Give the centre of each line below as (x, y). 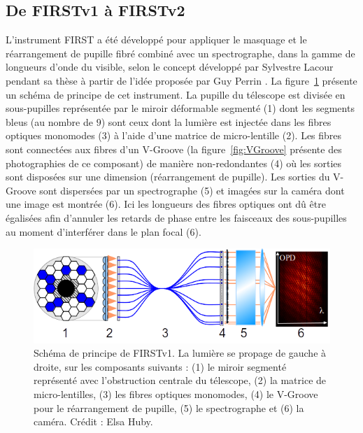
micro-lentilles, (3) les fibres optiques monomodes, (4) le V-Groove (176, 394)
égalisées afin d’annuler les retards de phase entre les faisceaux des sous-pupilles (176, 217)
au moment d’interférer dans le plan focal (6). (104, 231)
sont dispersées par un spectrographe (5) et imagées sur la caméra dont (192, 190)
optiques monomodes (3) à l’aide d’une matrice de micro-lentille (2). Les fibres (174, 135)
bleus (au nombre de (49, 121)
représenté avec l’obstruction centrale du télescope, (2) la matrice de (180, 380)
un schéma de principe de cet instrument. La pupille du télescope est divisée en (176, 94)
